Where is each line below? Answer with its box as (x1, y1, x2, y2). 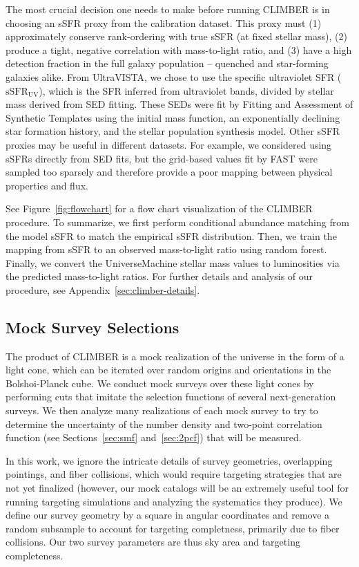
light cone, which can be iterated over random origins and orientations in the (6, 362, 331, 377)
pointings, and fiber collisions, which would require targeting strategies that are (6, 467, 342, 481)
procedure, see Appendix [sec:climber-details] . (6, 282, 200, 297)
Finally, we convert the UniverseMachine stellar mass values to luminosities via (6, 255, 340, 270)
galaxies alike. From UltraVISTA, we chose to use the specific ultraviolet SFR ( (6, 69, 342, 84)
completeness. (6, 548, 64, 562)
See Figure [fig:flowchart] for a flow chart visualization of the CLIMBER (6, 201, 313, 216)
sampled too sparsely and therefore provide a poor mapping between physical (6, 165, 333, 179)
